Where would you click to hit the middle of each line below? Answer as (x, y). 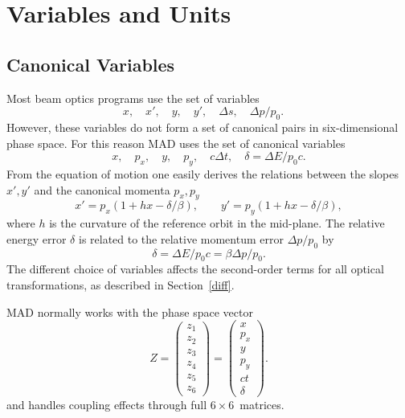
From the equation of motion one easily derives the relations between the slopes (202, 173)
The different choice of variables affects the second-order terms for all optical (195, 269)
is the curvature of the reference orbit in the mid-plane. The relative (217, 223)
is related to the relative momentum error (181, 238)
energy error (37, 238)
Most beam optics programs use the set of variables (133, 98)
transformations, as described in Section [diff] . (121, 284)
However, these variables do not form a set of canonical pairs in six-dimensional (202, 127)
